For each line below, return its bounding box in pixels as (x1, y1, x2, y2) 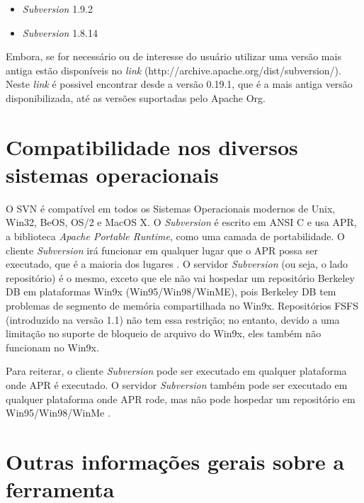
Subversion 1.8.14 (22, 25, 98, 40)
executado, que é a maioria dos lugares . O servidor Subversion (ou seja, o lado (6, 256, 348, 271)
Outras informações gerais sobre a (6, 446, 345, 475)
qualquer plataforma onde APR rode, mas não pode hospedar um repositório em (6, 391, 356, 406)
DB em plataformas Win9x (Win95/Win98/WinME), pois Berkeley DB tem (6, 284, 336, 299)
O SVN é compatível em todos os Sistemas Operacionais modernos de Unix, (6, 200, 336, 215)
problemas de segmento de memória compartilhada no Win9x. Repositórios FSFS (6, 298, 359, 313)
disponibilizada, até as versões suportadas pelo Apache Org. (6, 90, 266, 105)
